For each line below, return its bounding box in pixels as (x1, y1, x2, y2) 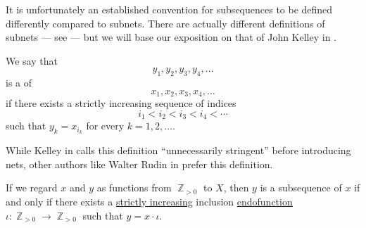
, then (223, 180, 249, 195)
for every (86, 118, 125, 133)
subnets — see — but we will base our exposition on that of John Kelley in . (6, 30, 337, 44)
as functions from (96, 180, 172, 195)
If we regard (6, 180, 58, 195)
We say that (6, 53, 58, 68)
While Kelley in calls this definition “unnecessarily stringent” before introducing (6, 143, 351, 158)
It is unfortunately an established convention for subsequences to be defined (6, 2, 333, 16)
